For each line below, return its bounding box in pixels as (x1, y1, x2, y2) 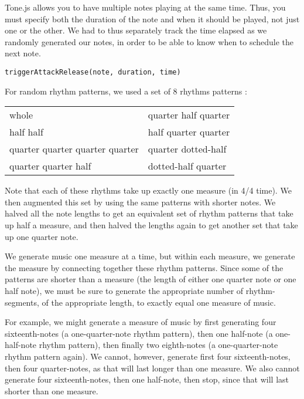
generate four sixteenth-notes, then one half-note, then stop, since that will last (5, 373, 289, 386)
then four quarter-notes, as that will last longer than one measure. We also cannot (5, 361, 300, 374)
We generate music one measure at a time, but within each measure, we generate (5, 250, 295, 262)
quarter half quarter (148, 108, 230, 122)
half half (9, 125, 43, 139)
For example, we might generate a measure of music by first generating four (5, 316, 276, 328)
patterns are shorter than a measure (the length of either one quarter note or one (5, 273, 296, 285)
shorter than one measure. (5, 384, 98, 397)
